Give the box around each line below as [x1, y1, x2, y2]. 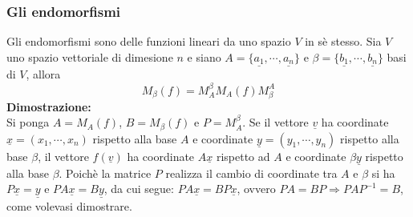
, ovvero [237, 180, 276, 197]
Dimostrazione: [6, 98, 91, 115]
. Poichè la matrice [59, 164, 152, 181]
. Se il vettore [242, 114, 309, 131]
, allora [26, 66, 61, 82]
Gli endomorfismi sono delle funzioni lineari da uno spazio [6, 33, 291, 50]
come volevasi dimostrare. [6, 197, 132, 214]
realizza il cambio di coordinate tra [165, 164, 338, 181]
